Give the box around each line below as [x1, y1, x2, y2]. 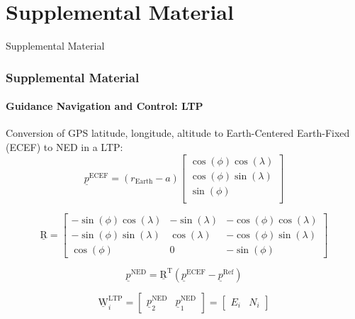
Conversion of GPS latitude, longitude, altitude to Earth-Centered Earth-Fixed [6, 125, 350, 140]
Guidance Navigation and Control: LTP [6, 99, 203, 113]
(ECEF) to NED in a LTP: [6, 139, 123, 154]
